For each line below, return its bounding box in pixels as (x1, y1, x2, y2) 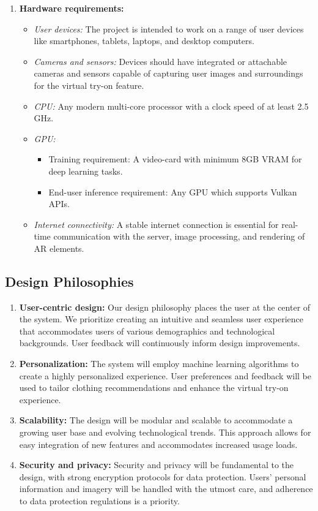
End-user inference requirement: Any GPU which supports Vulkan (48, 185, 297, 198)
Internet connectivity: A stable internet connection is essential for (34, 218, 279, 230)
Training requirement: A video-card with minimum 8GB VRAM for (48, 153, 302, 165)
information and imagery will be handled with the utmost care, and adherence (19, 482, 313, 495)
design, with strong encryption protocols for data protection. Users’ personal (19, 470, 306, 483)
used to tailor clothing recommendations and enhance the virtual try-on (19, 381, 289, 394)
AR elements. (34, 241, 84, 254)
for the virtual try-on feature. (34, 78, 144, 91)
